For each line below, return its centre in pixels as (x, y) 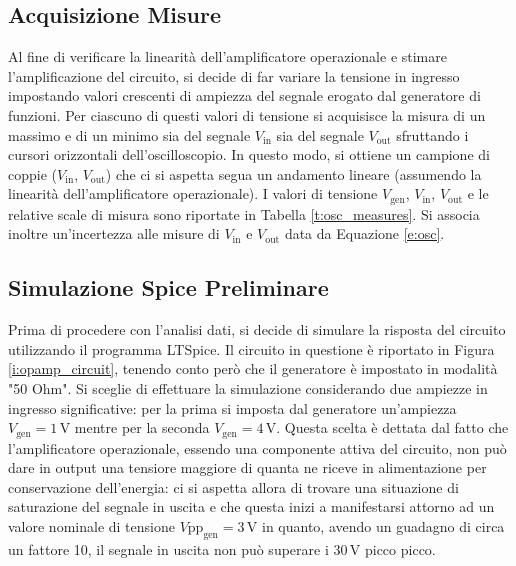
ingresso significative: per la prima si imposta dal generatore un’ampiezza (232, 407)
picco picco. (400, 548)
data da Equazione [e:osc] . (364, 233)
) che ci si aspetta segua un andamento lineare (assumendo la (293, 173)
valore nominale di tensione (91, 526)
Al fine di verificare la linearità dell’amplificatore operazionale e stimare (227, 56)
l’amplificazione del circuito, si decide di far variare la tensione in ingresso (234, 75)
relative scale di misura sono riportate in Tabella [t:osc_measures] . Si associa (244, 213)
